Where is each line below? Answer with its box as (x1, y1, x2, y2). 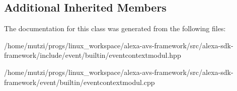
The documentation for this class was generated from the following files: (4, 23, 226, 34)
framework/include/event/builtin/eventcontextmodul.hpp (4, 50, 181, 60)
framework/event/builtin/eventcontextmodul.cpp (4, 76, 155, 87)
